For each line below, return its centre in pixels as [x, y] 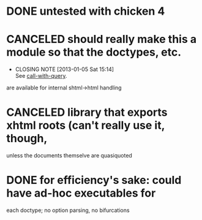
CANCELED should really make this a [102, 40]
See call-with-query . [41, 76]
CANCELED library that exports [87, 112]
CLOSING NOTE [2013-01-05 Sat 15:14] [65, 69]
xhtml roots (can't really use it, [86, 125]
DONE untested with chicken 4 [86, 11]
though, [27, 138]
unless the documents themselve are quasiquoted [69, 156]
